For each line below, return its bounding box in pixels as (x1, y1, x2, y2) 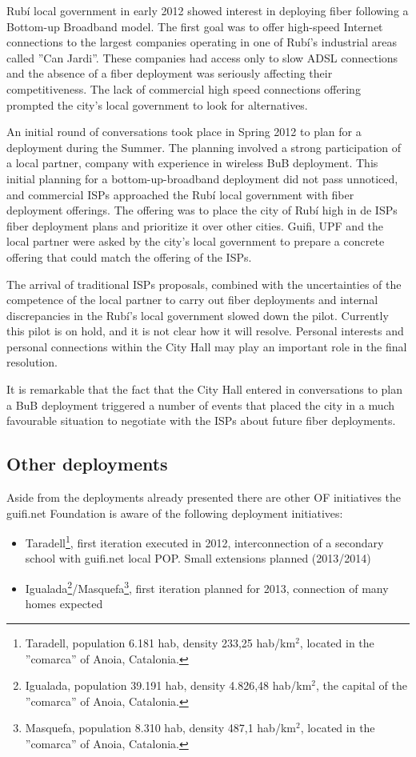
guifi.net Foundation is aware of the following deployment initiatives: (6, 504, 343, 521)
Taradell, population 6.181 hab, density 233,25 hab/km (25, 634, 296, 651)
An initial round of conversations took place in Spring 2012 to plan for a (6, 123, 362, 140)
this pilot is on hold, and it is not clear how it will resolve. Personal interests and (6, 322, 404, 339)
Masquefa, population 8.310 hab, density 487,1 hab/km (25, 719, 296, 736)
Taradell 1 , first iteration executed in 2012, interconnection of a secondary (25, 532, 384, 551)
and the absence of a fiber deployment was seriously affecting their (6, 65, 333, 82)
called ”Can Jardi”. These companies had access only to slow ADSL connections (6, 49, 398, 66)
